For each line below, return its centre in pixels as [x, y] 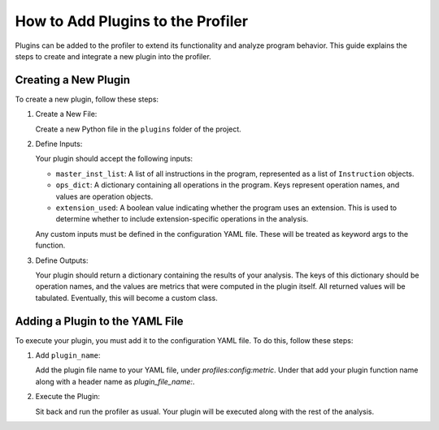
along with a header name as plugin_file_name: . [115, 381]
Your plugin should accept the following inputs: [114, 159]
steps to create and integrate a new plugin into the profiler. [113, 56]
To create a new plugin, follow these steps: [87, 99]
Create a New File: [66, 114]
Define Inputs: [59, 144]
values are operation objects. [104, 196]
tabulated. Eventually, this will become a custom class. [127, 298]
